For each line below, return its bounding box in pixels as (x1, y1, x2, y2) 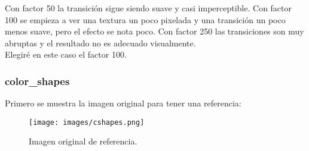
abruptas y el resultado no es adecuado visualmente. (5, 36, 196, 49)
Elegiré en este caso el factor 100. (5, 48, 127, 61)
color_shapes (5, 73, 70, 88)
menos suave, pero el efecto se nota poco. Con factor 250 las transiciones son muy (5, 25, 304, 37)
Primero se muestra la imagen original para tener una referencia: (5, 97, 241, 109)
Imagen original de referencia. (29, 135, 137, 147)
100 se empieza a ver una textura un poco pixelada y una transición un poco (5, 13, 286, 26)
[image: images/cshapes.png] (29, 118, 145, 127)
